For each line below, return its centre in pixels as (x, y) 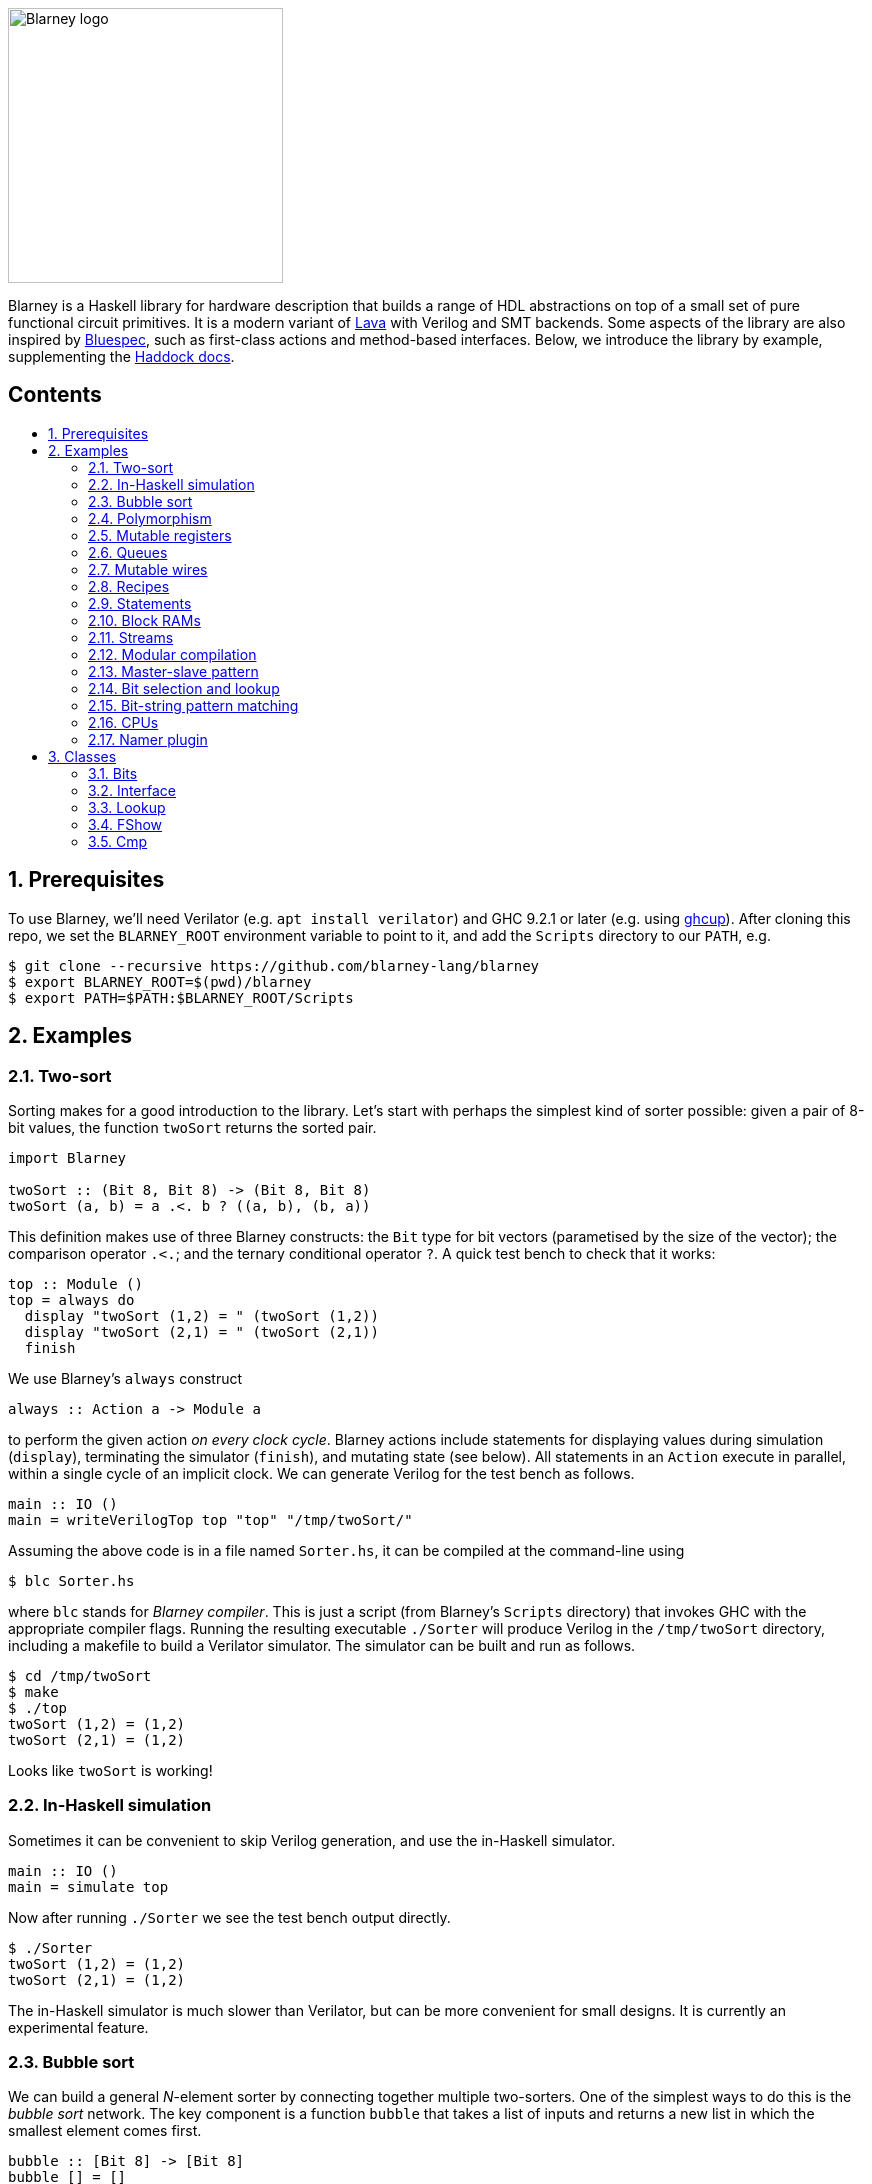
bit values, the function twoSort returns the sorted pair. (192, 1127)
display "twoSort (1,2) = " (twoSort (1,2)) (201, 1315)
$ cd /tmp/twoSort (80, 1675)
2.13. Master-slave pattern (173, 671)
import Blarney (67, 1157)
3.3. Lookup (127, 807)
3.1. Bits (113, 773)
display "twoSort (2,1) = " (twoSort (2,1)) (201, 1331)
